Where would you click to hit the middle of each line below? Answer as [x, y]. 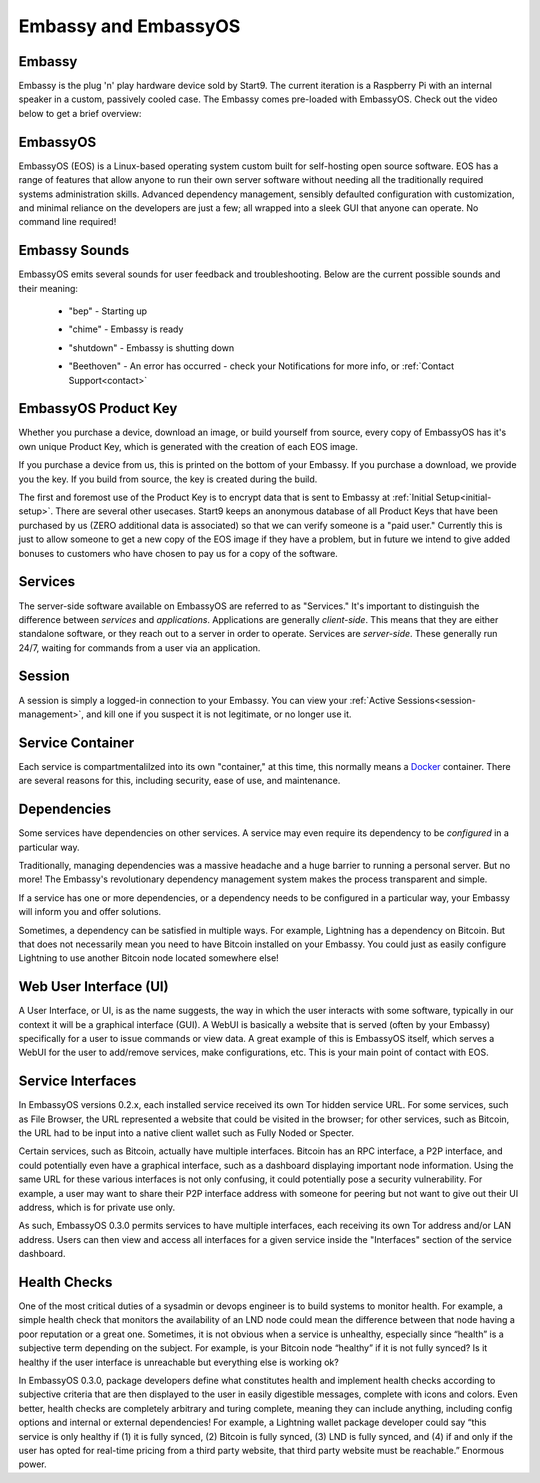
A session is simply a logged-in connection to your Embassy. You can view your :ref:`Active [206, 700]
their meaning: [48, 288]
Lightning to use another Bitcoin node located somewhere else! [148, 958]
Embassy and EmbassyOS [129, 26]
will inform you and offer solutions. [90, 912]
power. [32, 1464]
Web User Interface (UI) [93, 986]
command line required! [67, 222]
